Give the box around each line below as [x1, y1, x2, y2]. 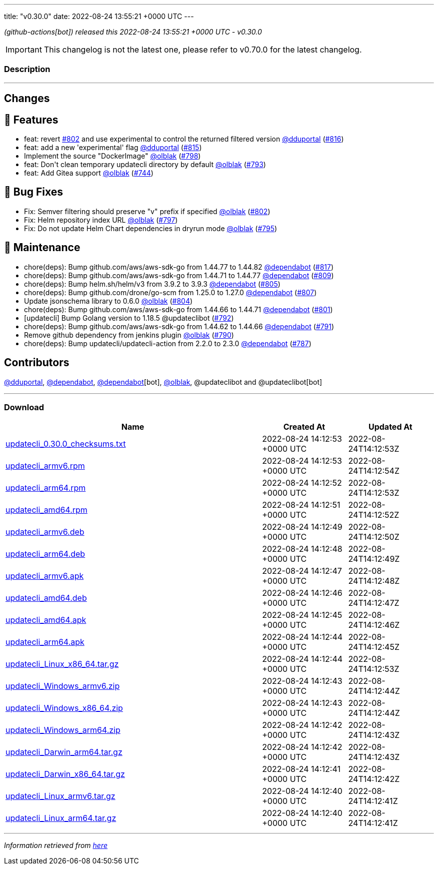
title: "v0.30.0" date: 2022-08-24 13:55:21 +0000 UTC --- [4, 12, 194, 21]
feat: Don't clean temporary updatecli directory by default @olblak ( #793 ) [24, 160, 266, 169]
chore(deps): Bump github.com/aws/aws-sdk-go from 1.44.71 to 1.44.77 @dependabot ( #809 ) [24, 271, 334, 280]
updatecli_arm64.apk [5, 637, 84, 647]
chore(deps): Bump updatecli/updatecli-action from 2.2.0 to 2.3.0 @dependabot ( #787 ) [24, 339, 311, 348]
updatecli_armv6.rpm [5, 461, 85, 471]
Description [4, 64, 50, 75]
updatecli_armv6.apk [5, 571, 84, 581]
